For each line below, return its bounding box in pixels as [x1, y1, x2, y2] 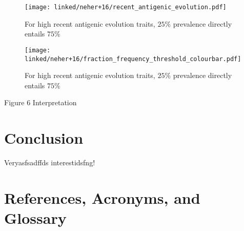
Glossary [4, 207, 67, 228]
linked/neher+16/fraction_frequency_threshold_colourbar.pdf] [25, 55, 241, 63]
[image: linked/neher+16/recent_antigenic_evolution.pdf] [25, 4, 227, 11]
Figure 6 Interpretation [4, 97, 77, 108]
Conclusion [4, 127, 84, 148]
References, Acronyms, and [4, 187, 200, 208]
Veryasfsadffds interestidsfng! [4, 157, 95, 168]
